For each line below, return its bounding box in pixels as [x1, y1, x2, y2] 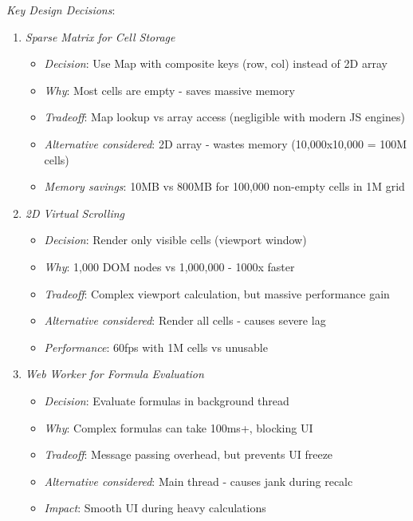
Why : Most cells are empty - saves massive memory [44, 81, 295, 98]
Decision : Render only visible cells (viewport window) [44, 231, 307, 248]
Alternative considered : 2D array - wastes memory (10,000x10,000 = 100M [44, 135, 407, 152]
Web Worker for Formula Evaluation [25, 365, 204, 382]
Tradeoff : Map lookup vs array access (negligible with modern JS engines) [44, 109, 405, 125]
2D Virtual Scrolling [25, 204, 125, 221]
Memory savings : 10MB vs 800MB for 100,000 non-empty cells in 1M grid [44, 178, 405, 195]
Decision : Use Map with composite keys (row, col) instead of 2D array [44, 55, 387, 72]
